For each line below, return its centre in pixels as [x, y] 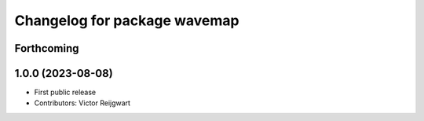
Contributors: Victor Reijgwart [82, 103]
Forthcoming [47, 48]
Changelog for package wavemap [127, 20]
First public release [65, 92]
